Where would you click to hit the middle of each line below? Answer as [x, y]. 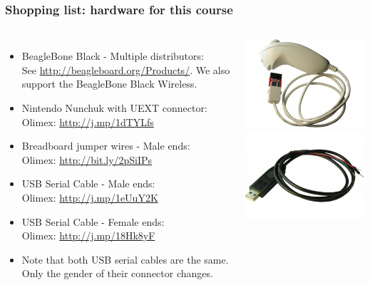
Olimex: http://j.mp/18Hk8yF [88, 235]
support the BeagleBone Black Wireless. [109, 84]
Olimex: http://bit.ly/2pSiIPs [87, 159]
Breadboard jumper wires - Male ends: [106, 146]
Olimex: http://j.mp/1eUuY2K [90, 197]
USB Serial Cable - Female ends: [93, 221]
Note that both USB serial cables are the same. [125, 259]
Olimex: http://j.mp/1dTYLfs [88, 121]
